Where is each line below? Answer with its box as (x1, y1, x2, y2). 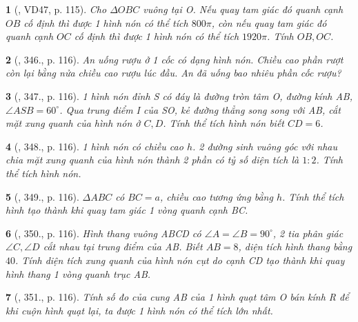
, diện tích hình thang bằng (238, 239, 352, 254)
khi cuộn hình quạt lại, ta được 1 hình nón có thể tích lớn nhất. (6, 303, 273, 317)
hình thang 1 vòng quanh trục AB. (6, 266, 151, 281)
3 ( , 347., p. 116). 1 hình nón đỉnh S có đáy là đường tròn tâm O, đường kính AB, (6, 88, 353, 103)
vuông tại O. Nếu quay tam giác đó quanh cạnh (143, 2, 344, 16)
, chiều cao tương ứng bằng (159, 189, 273, 203)
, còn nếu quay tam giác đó (211, 15, 327, 30)
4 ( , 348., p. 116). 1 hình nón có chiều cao (6, 139, 183, 153)
